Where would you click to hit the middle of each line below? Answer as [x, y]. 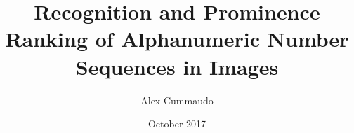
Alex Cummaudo [177, 100]
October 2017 [177, 124]
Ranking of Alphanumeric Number [177, 39]
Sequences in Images [177, 66]
